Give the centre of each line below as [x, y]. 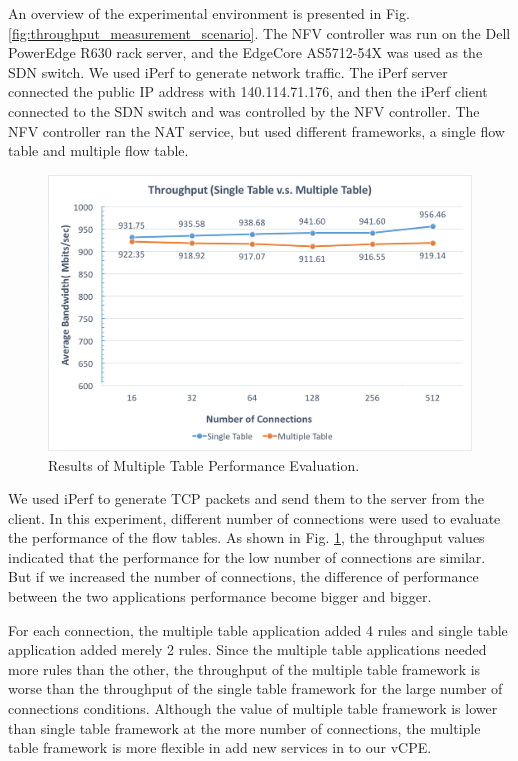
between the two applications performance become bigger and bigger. [220, 596]
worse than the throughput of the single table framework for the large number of [255, 688]
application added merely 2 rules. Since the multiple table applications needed [247, 649]
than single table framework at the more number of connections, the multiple [244, 727]
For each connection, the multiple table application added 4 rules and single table [258, 629]
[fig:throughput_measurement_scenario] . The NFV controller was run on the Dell [259, 32]
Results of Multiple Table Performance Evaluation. [204, 464]
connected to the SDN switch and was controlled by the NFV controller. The [244, 110]
